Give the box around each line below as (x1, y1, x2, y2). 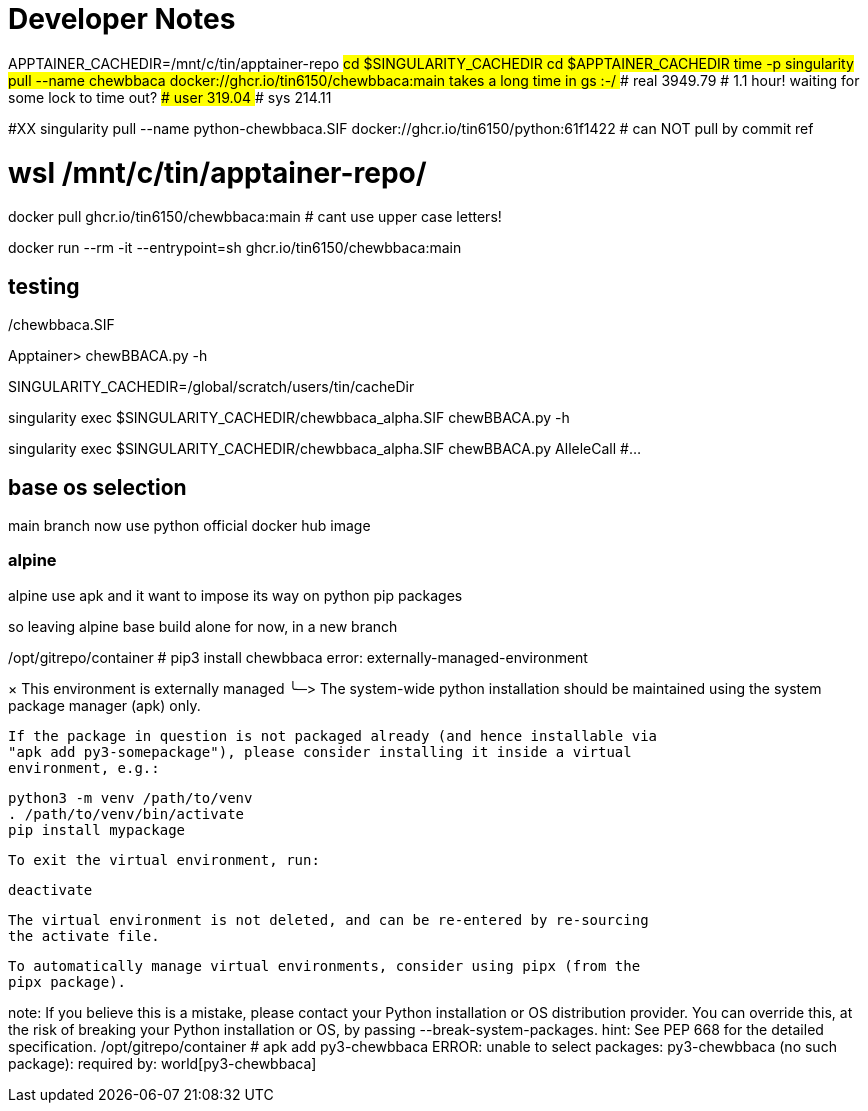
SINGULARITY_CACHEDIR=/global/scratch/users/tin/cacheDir (8, 378, 415, 396)
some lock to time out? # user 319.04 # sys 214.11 (8, 88, 332, 106)
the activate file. (8, 927, 160, 944)
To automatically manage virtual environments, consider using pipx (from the (8, 957, 641, 974)
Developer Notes (8, 2, 236, 36)
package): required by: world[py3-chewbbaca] (8, 1054, 317, 1072)
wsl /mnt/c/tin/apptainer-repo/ (8, 155, 427, 190)
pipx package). (8, 973, 127, 990)
